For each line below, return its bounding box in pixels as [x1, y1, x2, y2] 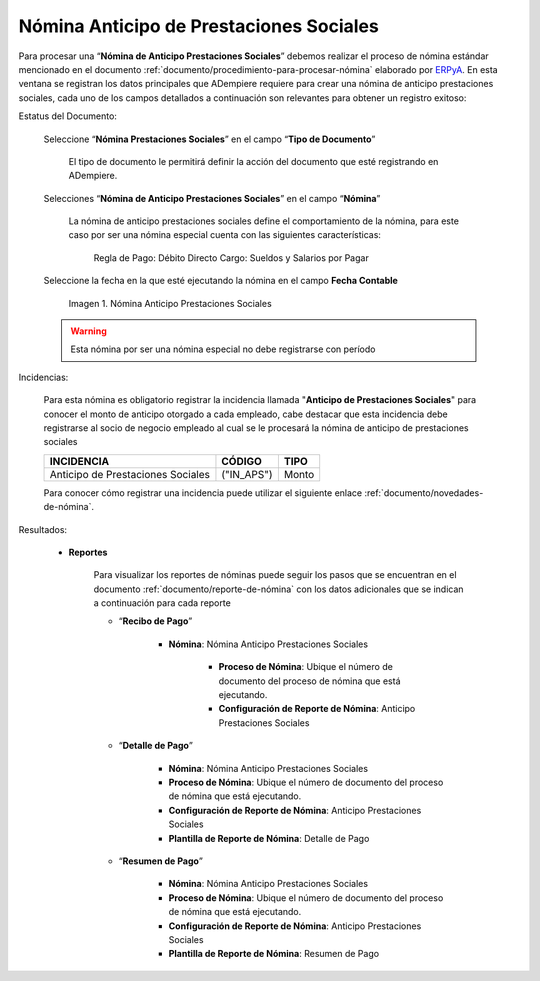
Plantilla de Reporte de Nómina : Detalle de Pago [168, 832, 370, 844]
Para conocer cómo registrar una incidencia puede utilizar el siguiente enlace [43, 486, 363, 499]
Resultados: [18, 523, 68, 535]
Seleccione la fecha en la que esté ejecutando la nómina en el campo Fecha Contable [43, 275, 399, 287]
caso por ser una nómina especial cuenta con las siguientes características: [68, 229, 382, 241]
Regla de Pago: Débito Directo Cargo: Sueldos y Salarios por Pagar [93, 251, 369, 264]
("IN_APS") [221, 467, 273, 481]
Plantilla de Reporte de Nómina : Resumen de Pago [168, 948, 380, 960]
